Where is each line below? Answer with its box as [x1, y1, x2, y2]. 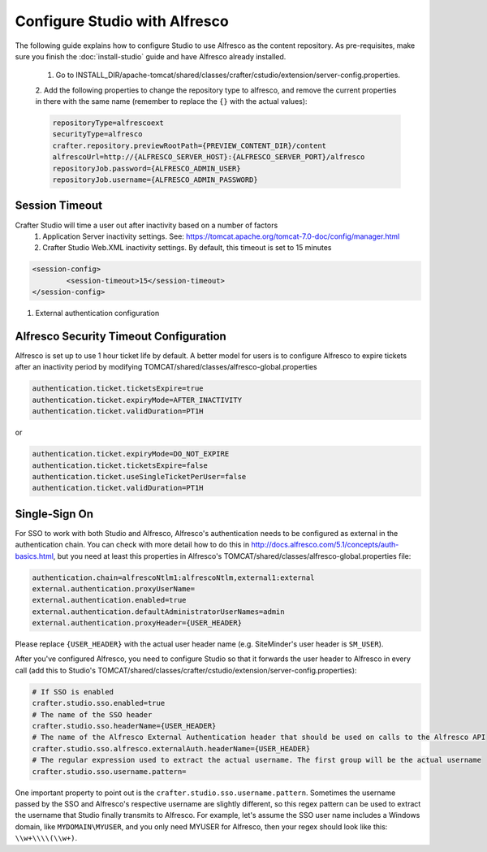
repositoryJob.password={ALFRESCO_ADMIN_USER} [52, 163, 241, 173]
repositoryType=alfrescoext [52, 119, 164, 128]
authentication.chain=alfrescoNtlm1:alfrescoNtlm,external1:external [32, 573, 315, 582]
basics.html [15, 551, 54, 560]
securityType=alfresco [52, 130, 143, 139]
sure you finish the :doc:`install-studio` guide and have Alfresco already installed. [15, 51, 287, 61]
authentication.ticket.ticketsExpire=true [32, 384, 204, 393]
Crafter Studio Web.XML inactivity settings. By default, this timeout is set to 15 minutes [42, 243, 332, 253]
